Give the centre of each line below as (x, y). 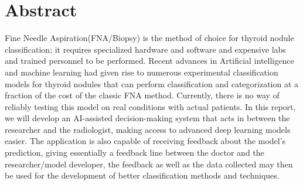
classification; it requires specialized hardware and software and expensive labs (145, 49)
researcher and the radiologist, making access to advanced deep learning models (148, 129)
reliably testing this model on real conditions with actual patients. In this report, (150, 106)
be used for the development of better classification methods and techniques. (142, 175)
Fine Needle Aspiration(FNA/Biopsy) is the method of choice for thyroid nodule (149, 38)
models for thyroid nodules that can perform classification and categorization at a (152, 83)
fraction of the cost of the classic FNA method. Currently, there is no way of (142, 95)
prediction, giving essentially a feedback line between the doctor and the (135, 153)
